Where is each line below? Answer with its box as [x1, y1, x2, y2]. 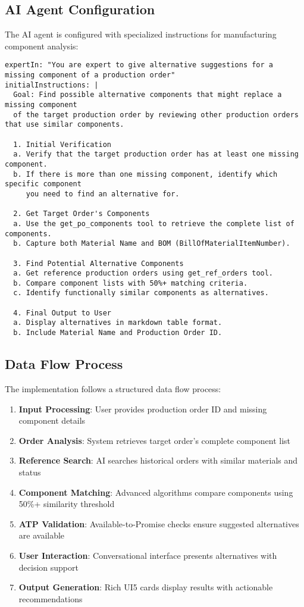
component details [18, 414, 86, 427]
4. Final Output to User [13, 308, 111, 317]
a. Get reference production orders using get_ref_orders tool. [13, 269, 274, 278]
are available [18, 529, 65, 542]
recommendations [18, 592, 83, 605]
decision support [18, 561, 79, 573]
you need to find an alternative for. [26, 189, 180, 198]
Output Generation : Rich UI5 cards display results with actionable [18, 581, 273, 593]
